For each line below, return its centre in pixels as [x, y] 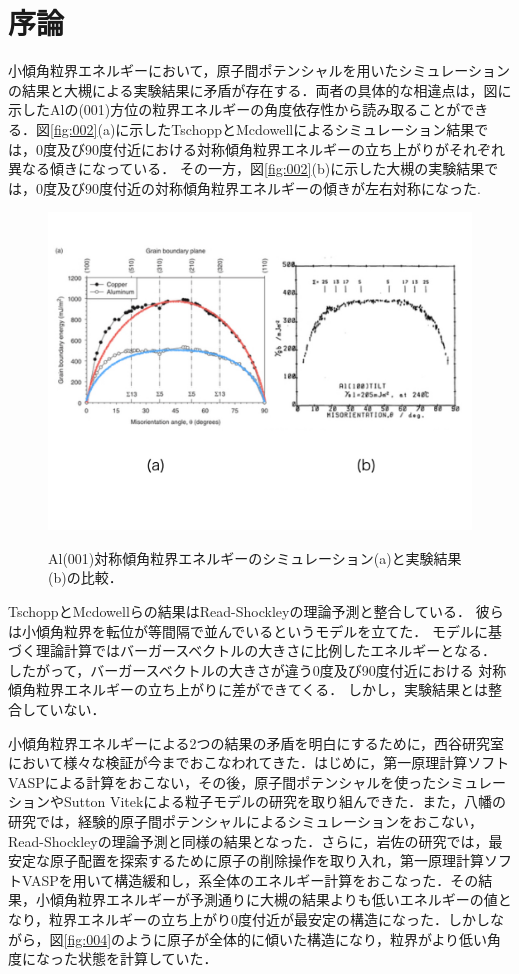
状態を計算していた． [147, 958]
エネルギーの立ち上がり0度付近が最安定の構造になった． [263, 918]
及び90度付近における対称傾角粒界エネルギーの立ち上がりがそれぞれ [280, 148]
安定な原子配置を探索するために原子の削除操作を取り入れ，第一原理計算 [246, 860]
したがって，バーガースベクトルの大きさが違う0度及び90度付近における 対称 [257, 669]
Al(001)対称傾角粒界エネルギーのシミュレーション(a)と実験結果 [255, 557]
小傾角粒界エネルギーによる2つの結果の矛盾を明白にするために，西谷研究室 [256, 742]
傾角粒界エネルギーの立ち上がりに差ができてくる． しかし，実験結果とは [248, 689]
